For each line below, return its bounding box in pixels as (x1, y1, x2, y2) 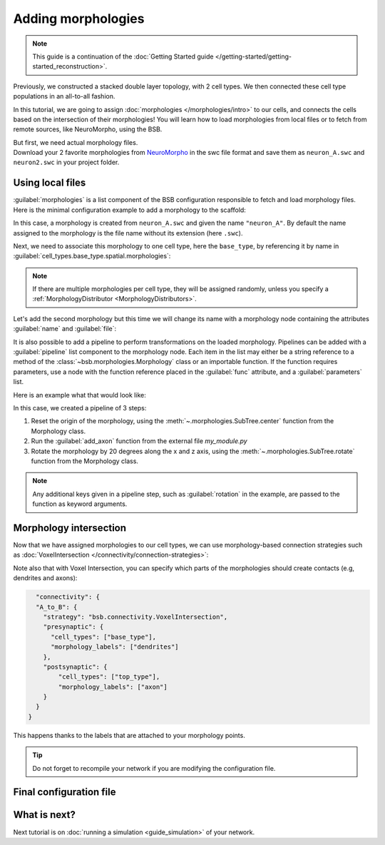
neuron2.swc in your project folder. (13, 158, 120, 167)
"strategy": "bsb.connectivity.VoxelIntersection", (43, 612, 228, 621)
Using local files (13, 177, 86, 189)
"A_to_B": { (36, 603, 78, 611)
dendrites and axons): (13, 574, 78, 582)
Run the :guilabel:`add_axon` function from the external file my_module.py (31, 437, 247, 445)
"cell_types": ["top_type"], (58, 673, 160, 681)
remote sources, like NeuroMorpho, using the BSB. (13, 125, 163, 133)
